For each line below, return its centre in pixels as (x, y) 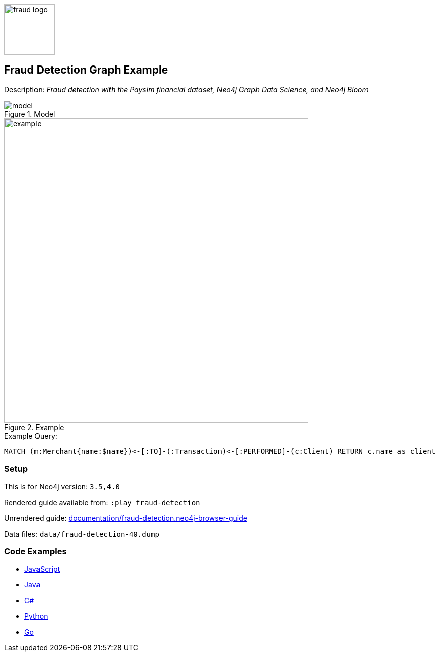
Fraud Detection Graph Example (86, 70)
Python (36, 616)
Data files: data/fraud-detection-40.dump (82, 534)
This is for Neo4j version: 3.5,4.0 (62, 486)
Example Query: (31, 436)
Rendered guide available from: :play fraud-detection (102, 502)
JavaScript (42, 569)
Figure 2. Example (34, 427)
